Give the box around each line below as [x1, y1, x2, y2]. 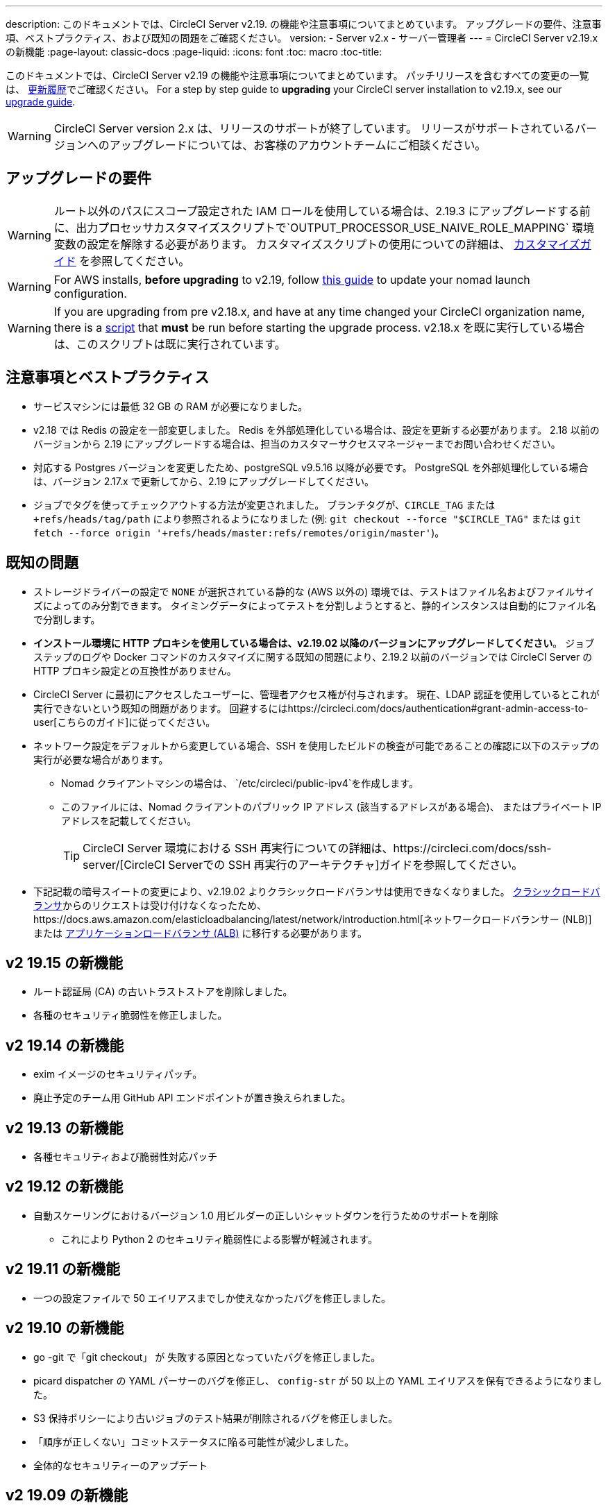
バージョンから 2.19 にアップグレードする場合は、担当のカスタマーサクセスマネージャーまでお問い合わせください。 [33, 437, 561, 450]
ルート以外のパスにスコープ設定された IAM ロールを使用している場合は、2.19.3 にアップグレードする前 [53, 203, 591, 218]
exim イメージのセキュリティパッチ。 [33, 1068, 203, 1081]
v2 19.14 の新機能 [6, 1036, 124, 1054]
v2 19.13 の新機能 [6, 1119, 124, 1137]
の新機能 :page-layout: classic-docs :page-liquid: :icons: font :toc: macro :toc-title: [6, 46, 382, 58]
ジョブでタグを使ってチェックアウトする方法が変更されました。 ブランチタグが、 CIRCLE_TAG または [33, 498, 496, 511]
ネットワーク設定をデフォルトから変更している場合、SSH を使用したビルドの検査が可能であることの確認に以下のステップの [33, 739, 600, 752]
